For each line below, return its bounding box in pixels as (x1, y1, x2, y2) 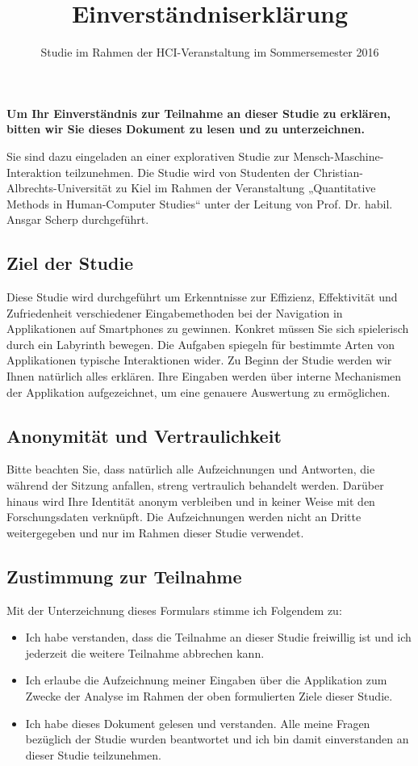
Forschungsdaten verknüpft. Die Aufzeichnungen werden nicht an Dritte (6, 508, 362, 525)
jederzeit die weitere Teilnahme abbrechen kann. (25, 644, 265, 661)
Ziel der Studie (6, 250, 134, 276)
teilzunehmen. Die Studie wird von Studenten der (65, 163, 310, 180)
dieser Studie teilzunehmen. (25, 746, 161, 763)
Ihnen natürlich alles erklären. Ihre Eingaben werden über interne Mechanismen (6, 368, 402, 385)
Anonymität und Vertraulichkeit (6, 423, 282, 448)
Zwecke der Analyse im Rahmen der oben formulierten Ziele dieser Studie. (25, 687, 393, 704)
